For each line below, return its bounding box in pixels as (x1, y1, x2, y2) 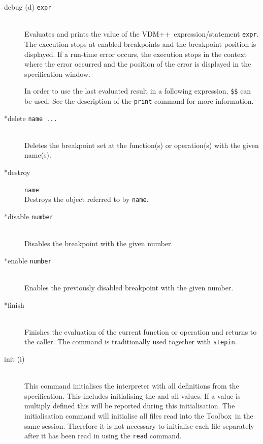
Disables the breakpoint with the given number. (24, 238, 173, 249)
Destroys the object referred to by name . (24, 194, 149, 204)
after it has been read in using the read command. (24, 430, 182, 441)
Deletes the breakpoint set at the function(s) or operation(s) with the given (24, 139, 259, 150)
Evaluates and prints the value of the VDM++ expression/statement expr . (24, 28, 259, 39)
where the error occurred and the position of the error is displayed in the (24, 58, 251, 69)
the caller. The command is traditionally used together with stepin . (24, 336, 237, 347)
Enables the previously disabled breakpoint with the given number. (24, 282, 234, 293)
